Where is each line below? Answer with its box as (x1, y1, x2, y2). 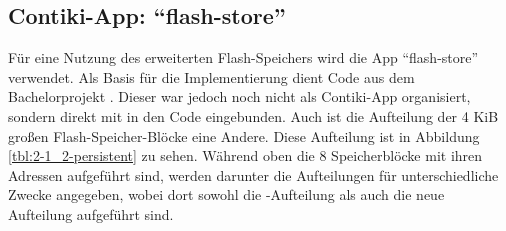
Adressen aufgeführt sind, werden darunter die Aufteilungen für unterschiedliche (8, 164, 499, 185)
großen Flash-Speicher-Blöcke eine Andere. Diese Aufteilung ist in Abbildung (8, 125, 480, 146)
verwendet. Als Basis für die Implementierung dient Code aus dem (8, 66, 415, 87)
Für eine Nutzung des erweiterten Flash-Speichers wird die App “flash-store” (8, 47, 479, 68)
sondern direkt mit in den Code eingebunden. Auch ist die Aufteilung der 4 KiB (8, 105, 499, 126)
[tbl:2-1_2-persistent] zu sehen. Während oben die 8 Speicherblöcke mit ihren (8, 145, 483, 166)
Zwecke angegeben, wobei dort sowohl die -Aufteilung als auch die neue (8, 184, 445, 205)
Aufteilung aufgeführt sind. (8, 203, 174, 224)
